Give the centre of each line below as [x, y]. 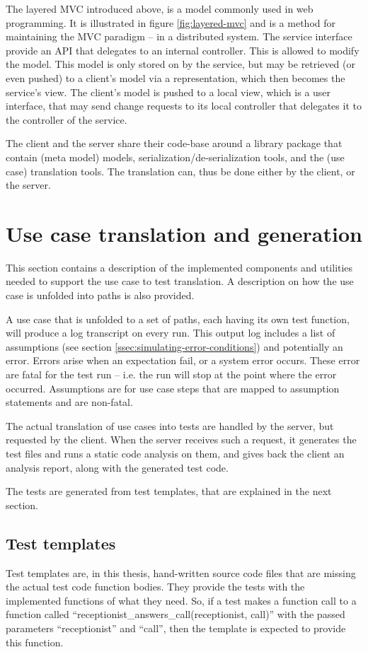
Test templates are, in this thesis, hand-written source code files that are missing [181, 572]
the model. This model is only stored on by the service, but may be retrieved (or [180, 64]
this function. [35, 642]
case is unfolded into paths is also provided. [100, 295]
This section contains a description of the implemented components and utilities [179, 267]
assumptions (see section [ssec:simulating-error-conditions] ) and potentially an [174, 346]
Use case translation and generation [184, 233]
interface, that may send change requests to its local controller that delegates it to [184, 106]
